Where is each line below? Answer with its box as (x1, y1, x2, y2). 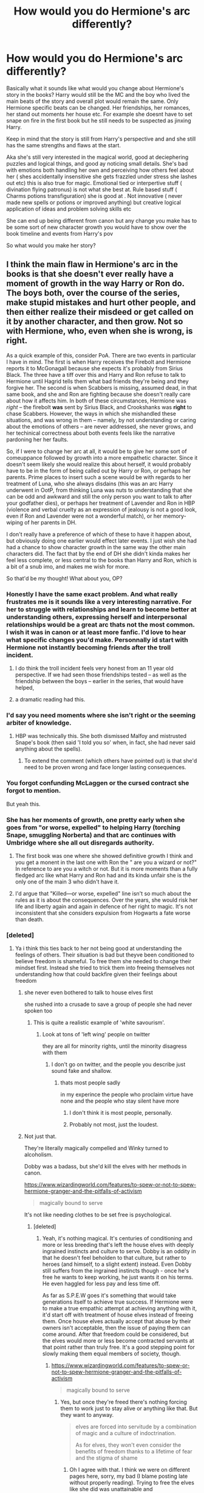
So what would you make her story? (6, 242, 96, 249)
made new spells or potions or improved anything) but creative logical (6, 198, 181, 206)
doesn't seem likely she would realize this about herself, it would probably (6, 460, 191, 468)
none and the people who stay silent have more (60, 1097, 179, 1105)
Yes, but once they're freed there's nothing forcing (60, 1399, 187, 1406)
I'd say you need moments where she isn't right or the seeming (6, 711, 196, 719)
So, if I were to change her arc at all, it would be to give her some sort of (6, 448, 187, 455)
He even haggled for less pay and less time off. (42, 1280, 160, 1287)
